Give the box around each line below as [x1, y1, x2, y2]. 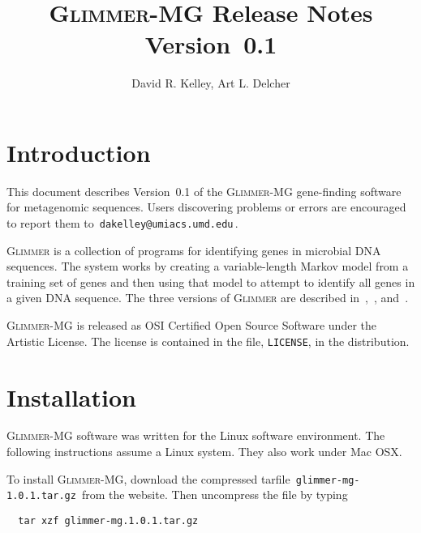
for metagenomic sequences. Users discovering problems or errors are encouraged [6, 198, 406, 215]
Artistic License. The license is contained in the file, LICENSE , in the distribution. [6, 332, 410, 349]
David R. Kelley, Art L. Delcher [131, 75, 290, 92]
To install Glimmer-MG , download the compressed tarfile [6, 470, 290, 487]
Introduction [6, 135, 151, 168]
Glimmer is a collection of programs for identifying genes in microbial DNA [6, 241, 381, 258]
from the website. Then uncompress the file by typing [81, 486, 348, 503]
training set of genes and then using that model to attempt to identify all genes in [6, 273, 415, 290]
